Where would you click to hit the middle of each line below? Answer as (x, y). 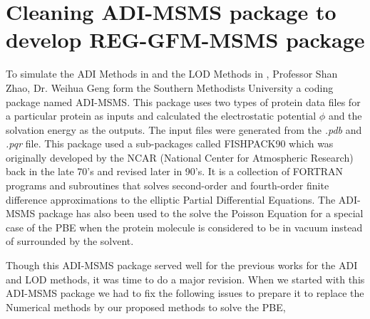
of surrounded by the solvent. (70, 241)
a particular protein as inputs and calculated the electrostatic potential (161, 116)
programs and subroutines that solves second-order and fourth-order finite (168, 185)
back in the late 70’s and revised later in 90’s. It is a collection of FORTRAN (175, 171)
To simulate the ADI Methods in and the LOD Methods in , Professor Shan (172, 74)
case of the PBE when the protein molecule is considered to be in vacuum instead (184, 227)
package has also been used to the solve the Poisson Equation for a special (201, 213)
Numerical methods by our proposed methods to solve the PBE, (146, 307)
